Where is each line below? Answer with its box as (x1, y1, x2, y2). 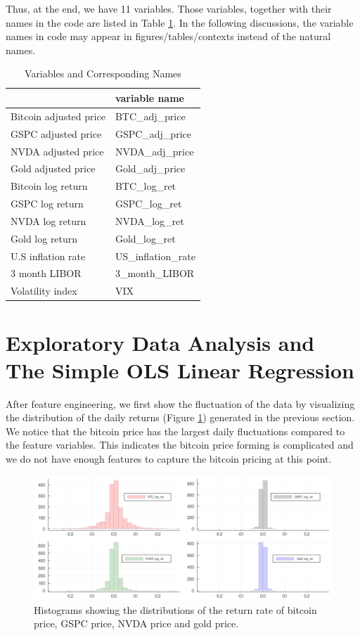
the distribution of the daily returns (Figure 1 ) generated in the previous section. (6, 410, 355, 425)
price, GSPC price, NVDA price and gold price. (34, 616, 239, 631)
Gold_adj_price (115, 161, 186, 176)
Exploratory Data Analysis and (6, 328, 315, 357)
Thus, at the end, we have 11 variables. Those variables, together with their (6, 1, 332, 15)
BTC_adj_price (115, 108, 186, 123)
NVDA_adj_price (115, 143, 194, 158)
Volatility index (11, 283, 77, 298)
